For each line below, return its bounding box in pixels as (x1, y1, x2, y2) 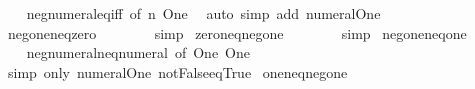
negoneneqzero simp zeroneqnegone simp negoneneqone (7, 22, 467, 43)
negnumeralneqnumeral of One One (26, 42, 250, 63)
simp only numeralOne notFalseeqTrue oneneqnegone (7, 61, 348, 82)
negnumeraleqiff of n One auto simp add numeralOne (26, 3, 381, 23)
